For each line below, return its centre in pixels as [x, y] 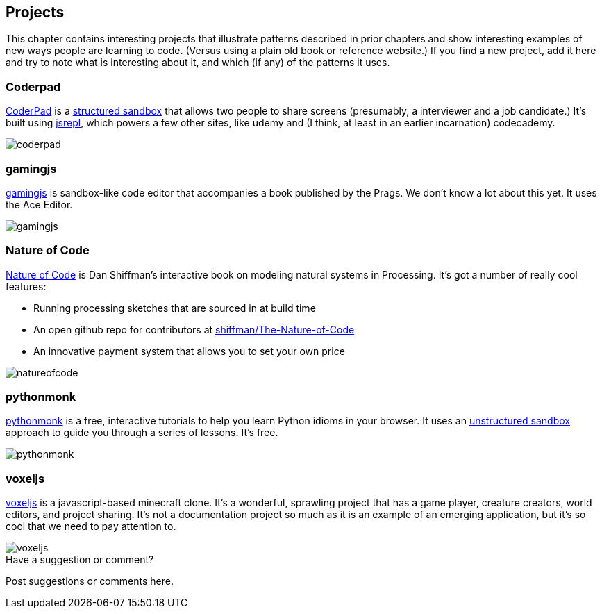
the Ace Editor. [39, 204]
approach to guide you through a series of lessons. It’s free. [142, 433]
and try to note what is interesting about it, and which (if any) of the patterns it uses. [198, 63]
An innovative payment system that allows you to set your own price [189, 351]
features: [26, 286]
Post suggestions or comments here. [90, 581]
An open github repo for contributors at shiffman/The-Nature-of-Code [194, 329]
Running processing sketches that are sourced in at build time [175, 308]
